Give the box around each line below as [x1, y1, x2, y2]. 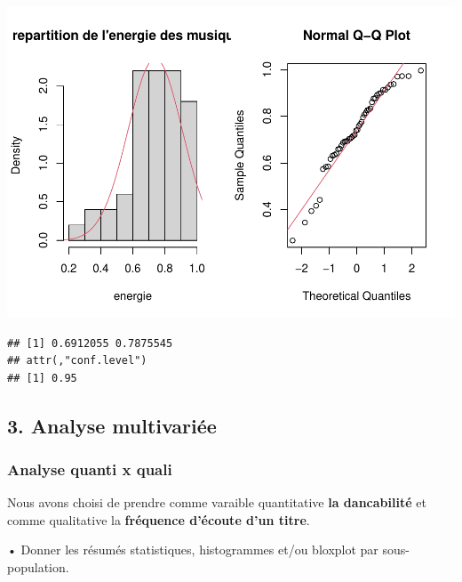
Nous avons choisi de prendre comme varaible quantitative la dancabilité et [7, 493, 426, 512]
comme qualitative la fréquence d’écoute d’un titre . [7, 510, 310, 529]
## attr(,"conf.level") [7, 354, 147, 368]
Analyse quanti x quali [7, 458, 172, 480]
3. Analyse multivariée [7, 411, 217, 439]
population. [7, 558, 69, 577]
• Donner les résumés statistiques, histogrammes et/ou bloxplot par [7, 540, 378, 559]
